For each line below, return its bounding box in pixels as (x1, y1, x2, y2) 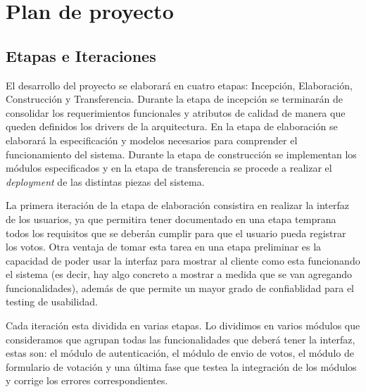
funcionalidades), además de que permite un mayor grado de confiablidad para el (6, 280, 355, 295)
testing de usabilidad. (6, 294, 98, 309)
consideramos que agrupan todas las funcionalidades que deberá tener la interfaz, (6, 331, 355, 346)
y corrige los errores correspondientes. (6, 373, 168, 388)
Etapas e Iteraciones (6, 44, 156, 66)
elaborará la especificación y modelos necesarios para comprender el (6, 132, 298, 147)
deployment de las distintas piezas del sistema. (6, 174, 205, 189)
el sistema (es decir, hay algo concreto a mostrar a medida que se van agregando (6, 267, 353, 282)
